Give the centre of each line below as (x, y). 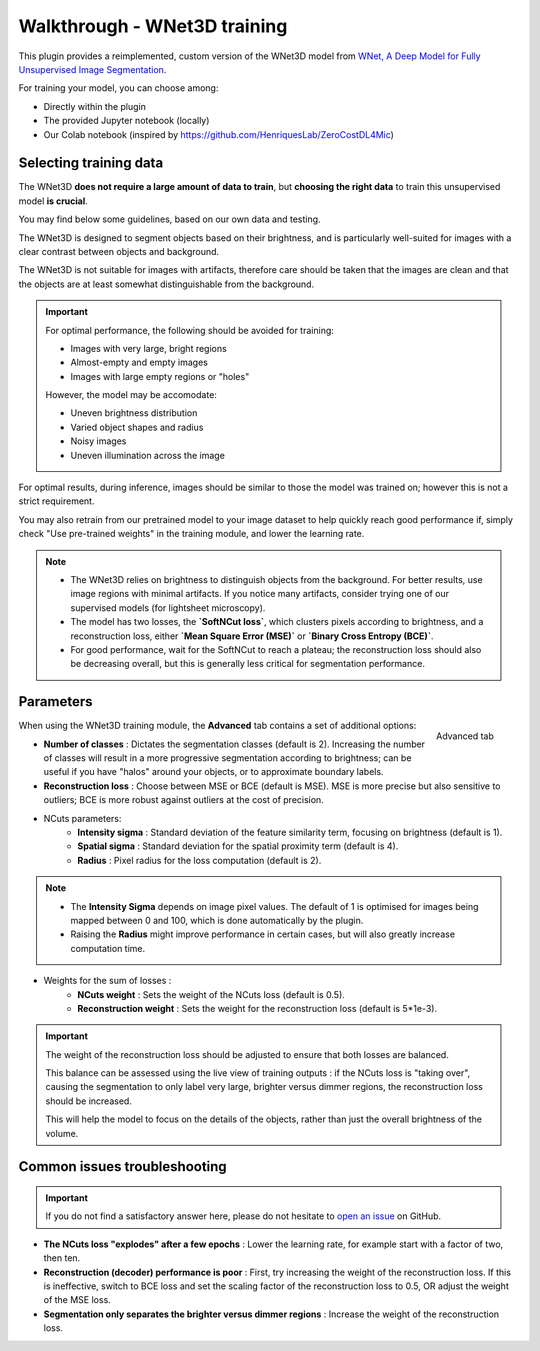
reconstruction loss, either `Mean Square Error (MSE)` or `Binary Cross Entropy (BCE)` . (252, 636)
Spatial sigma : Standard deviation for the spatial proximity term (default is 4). (238, 846)
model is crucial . (53, 201)
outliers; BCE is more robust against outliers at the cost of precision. (183, 800)
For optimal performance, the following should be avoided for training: (190, 330)
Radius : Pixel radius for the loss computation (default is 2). (199, 860)
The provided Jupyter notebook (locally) (126, 121)
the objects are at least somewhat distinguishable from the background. (166, 284)
